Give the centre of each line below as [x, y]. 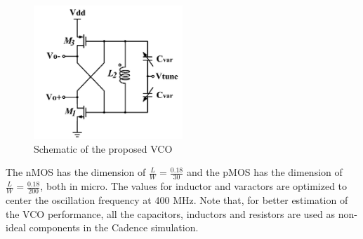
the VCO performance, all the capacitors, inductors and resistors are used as [171, 213]
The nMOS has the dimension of [76, 172]
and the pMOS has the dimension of [264, 172]
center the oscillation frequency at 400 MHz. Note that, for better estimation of [177, 199]
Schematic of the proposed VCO [103, 148]
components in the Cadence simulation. [114, 227]
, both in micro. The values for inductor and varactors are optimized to [194, 186]
